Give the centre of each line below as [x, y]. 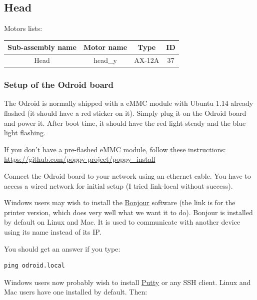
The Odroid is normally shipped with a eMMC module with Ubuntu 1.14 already [129, 103]
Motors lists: [23, 28]
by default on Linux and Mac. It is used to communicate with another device [122, 222]
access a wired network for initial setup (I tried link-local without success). [118, 185]
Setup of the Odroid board [59, 85]
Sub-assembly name [42, 47]
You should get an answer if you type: [62, 248]
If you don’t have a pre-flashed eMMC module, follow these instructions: [115, 149]
